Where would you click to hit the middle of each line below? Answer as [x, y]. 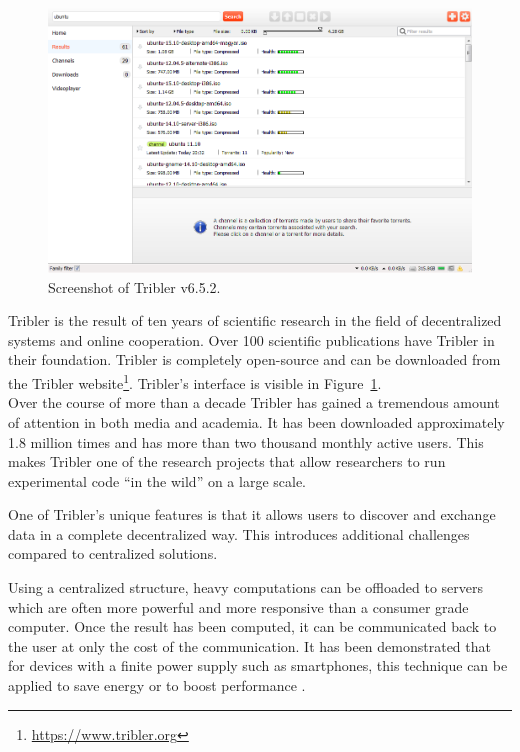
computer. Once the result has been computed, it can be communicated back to [252, 626]
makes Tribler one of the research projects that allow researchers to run [227, 461]
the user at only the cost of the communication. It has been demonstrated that [249, 645]
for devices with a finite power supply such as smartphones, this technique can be [258, 665]
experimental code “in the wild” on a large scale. [157, 480]
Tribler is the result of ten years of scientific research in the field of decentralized [255, 320]
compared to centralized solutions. [113, 553]
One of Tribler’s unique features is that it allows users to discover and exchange [252, 514]
